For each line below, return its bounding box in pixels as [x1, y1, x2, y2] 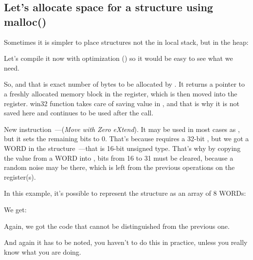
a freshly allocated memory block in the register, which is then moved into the [4, 88, 237, 98]
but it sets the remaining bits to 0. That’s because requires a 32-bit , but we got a [4, 133, 249, 144]
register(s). [4, 171, 36, 182]
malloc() [4, 14, 47, 29]
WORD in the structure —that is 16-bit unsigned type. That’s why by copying [4, 143, 241, 153]
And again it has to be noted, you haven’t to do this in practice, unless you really [4, 237, 248, 247]
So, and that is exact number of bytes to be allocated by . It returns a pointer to [4, 79, 245, 89]
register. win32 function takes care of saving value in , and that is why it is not [4, 98, 239, 108]
